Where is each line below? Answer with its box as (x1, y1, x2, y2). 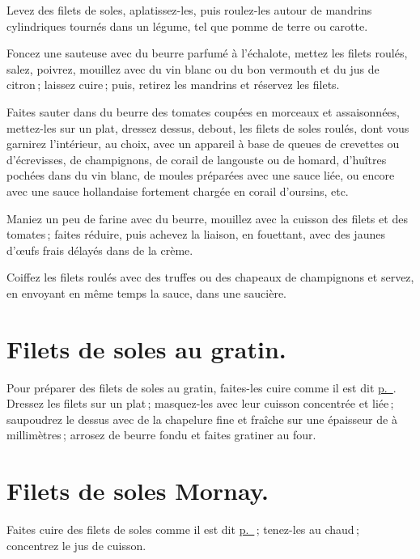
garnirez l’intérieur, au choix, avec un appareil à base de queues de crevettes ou (6, 135, 400, 152)
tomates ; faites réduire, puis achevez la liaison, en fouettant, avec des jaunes (6, 226, 385, 243)
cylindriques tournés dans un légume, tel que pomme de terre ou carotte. (6, 17, 368, 34)
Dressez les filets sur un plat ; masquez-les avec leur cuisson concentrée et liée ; (6, 395, 394, 412)
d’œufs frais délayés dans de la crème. (6, 241, 193, 258)
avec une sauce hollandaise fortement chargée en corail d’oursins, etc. (6, 182, 349, 199)
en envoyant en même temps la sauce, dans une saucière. (6, 284, 286, 301)
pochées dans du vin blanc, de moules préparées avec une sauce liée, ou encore (6, 167, 395, 184)
